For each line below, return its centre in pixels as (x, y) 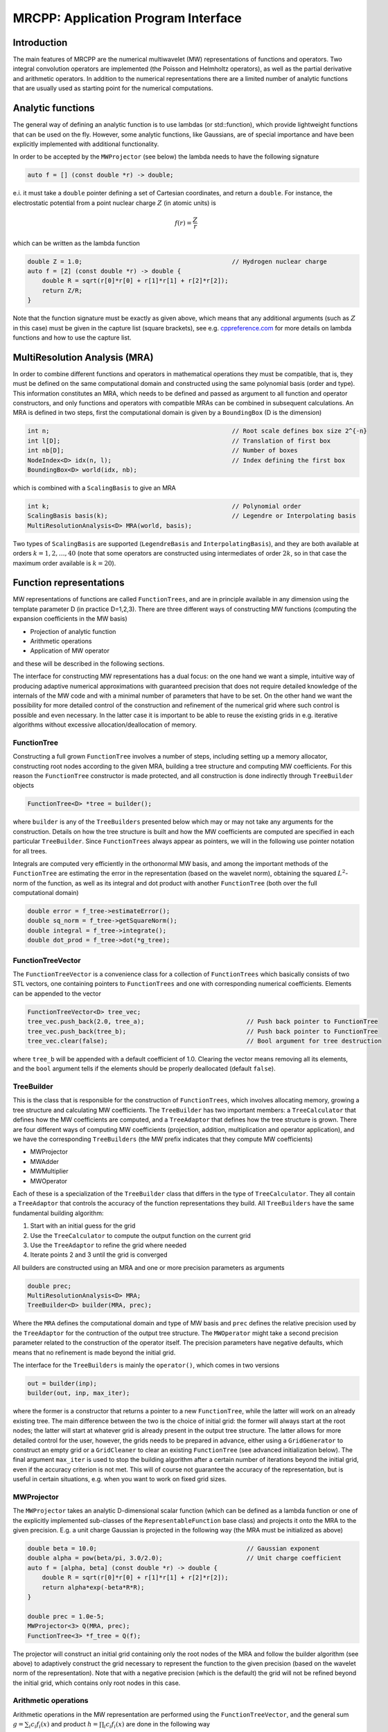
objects (24, 786)
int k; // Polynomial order (164, 506)
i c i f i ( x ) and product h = (63, 1725)
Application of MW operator (70, 651)
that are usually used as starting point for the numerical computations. (113, 88)
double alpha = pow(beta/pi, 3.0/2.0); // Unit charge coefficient (185, 1558)
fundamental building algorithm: (58, 1213)
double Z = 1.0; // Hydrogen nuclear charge (177, 261)
